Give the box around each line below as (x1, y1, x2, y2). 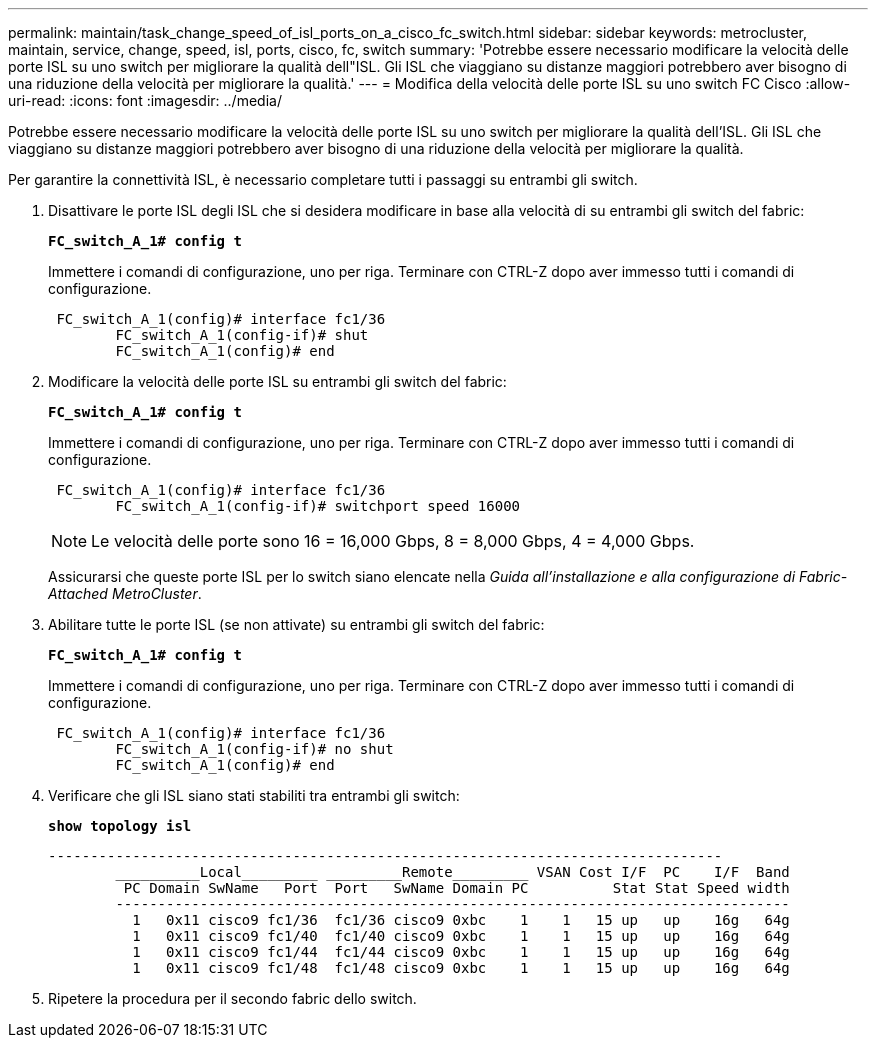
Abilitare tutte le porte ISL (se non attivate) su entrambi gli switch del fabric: (48, 616, 545, 633)
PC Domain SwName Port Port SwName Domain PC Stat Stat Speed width (123, 880, 790, 896)
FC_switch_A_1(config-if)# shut (115, 327, 369, 343)
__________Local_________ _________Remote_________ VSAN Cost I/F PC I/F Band (115, 864, 790, 880)
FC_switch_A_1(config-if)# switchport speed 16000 (115, 498, 521, 514)
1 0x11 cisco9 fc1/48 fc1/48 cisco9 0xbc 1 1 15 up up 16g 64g (132, 960, 790, 976)
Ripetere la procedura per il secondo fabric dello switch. (48, 990, 417, 1007)
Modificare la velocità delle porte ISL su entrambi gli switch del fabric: (48, 373, 507, 390)
